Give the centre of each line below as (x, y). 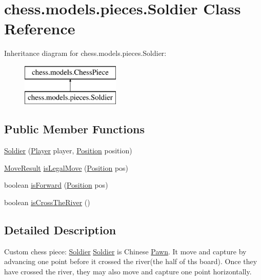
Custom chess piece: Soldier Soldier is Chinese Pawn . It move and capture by (125, 251)
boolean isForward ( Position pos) (56, 185)
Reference (40, 28)
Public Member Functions (74, 129)
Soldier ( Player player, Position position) (68, 151)
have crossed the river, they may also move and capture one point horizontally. (128, 272)
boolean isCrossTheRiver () (47, 202)
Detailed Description (60, 230)
